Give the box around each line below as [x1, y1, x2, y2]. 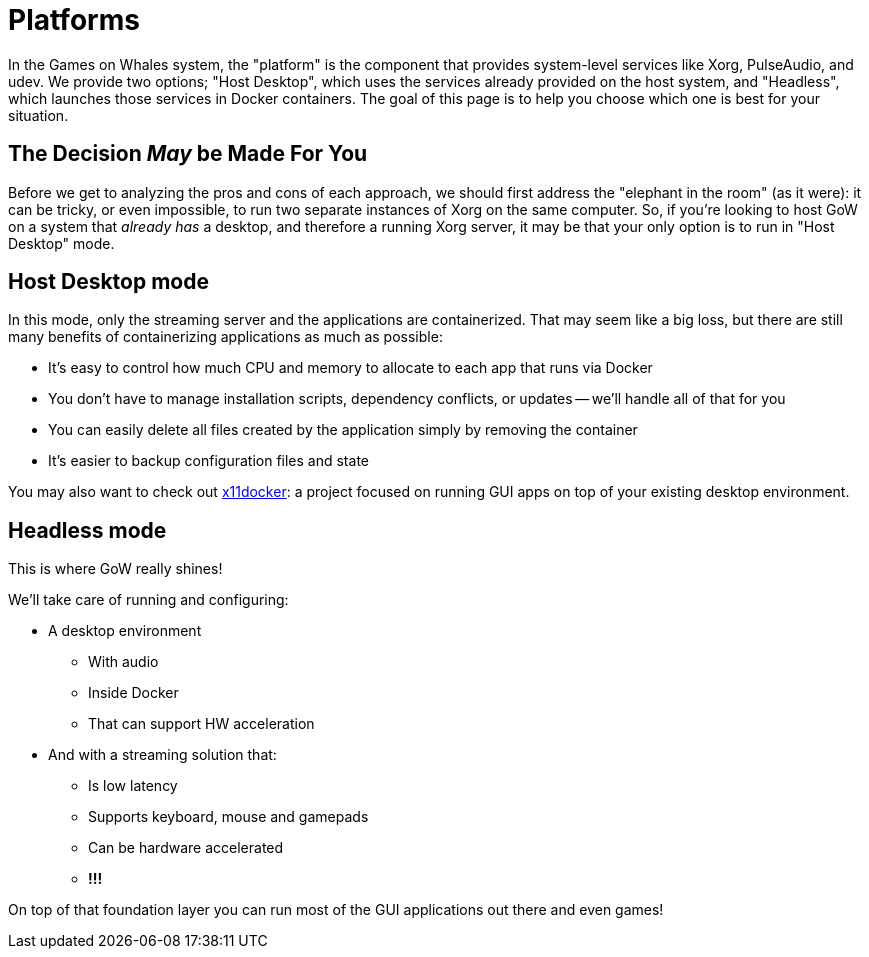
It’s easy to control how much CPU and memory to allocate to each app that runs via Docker [48, 359, 653, 377]
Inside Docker [88, 684, 179, 702]
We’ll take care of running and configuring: [8, 591, 289, 609]
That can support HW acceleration [88, 715, 315, 733]
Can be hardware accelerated [88, 839, 284, 857]
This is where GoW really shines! [8, 560, 223, 578]
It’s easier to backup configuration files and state [48, 452, 369, 470]
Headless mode [8, 517, 167, 543]
